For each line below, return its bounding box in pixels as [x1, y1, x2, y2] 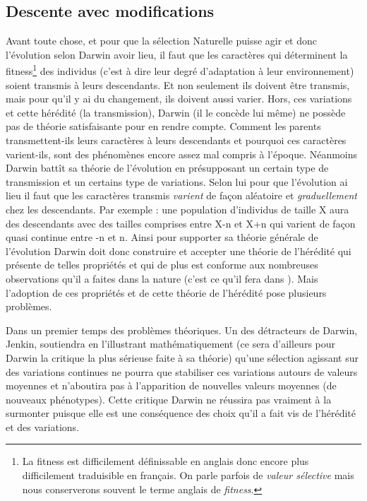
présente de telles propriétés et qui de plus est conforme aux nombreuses [6, 257, 318, 272]
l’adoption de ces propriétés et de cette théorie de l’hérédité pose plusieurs [6, 285, 327, 300]
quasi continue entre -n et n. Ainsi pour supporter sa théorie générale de [6, 230, 318, 244]
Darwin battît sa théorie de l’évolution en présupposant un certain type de [6, 160, 329, 175]
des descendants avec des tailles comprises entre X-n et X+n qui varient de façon [6, 216, 356, 230]
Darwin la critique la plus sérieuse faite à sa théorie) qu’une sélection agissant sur [6, 350, 359, 365]
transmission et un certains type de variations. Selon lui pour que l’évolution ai [6, 174, 348, 189]
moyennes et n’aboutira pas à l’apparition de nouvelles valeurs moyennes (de [6, 378, 337, 393]
